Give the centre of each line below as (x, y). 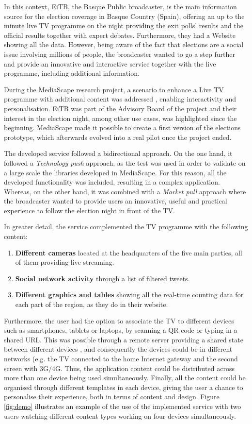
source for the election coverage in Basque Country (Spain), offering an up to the (124, 16)
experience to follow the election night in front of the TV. (89, 210)
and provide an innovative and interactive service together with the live (110, 63)
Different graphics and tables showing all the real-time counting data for (129, 295)
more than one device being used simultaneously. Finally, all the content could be (125, 378)
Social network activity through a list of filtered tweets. (102, 278)
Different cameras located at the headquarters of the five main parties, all (129, 252)
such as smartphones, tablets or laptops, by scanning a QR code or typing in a (121, 330)
